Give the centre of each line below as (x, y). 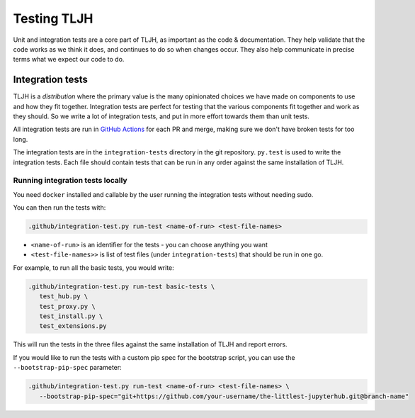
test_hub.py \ (64, 296)
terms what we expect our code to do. (69, 60)
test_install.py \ (71, 316)
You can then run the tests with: (59, 208)
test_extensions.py (73, 326)
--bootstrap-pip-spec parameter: (67, 368)
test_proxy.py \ (67, 306)
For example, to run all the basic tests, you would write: (94, 267)
